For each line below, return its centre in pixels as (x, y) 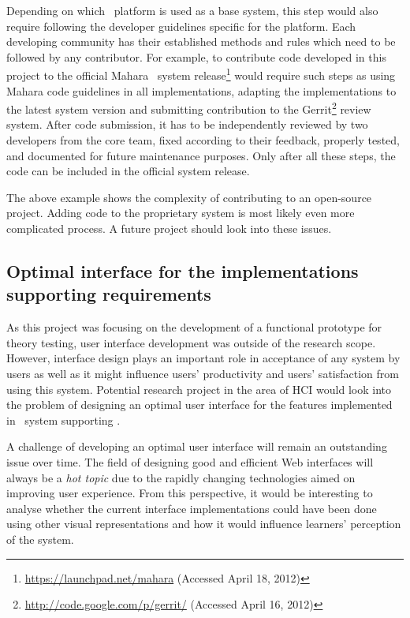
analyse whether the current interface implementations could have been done (192, 508)
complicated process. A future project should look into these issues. (169, 228)
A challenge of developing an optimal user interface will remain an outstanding (197, 446)
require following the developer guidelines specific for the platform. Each (181, 26)
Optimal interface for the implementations (183, 271)
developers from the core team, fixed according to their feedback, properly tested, (203, 140)
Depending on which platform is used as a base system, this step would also (192, 10)
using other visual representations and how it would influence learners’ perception (204, 524)
